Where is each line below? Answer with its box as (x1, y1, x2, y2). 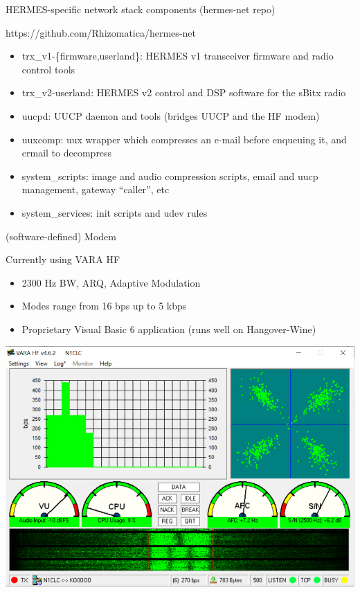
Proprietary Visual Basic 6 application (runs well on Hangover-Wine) (21, 321, 316, 336)
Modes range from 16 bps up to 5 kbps (21, 298, 187, 313)
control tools (21, 62, 75, 76)
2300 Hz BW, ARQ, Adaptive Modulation (21, 275, 201, 289)
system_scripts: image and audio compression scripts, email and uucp (21, 168, 318, 183)
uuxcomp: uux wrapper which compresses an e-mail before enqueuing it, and (21, 132, 347, 146)
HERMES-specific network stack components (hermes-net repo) (6, 2, 276, 16)
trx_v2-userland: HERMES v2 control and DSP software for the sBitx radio (21, 85, 346, 100)
